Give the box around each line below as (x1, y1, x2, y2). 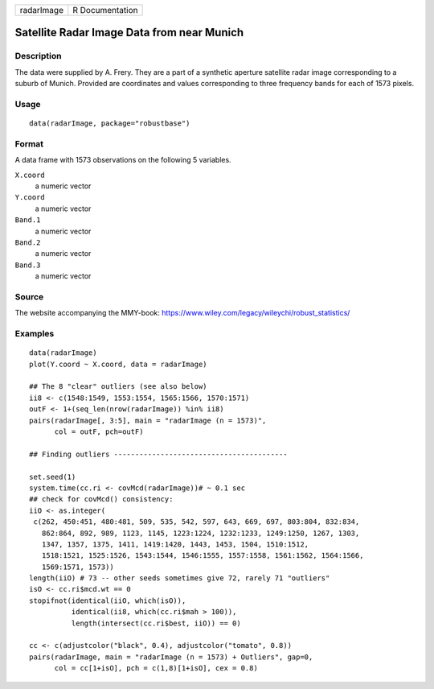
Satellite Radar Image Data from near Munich (14, 26, 244, 39)
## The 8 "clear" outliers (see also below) (29, 382, 208, 391)
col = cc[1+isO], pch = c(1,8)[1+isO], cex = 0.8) (54, 664, 259, 673)
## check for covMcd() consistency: (29, 495, 174, 504)
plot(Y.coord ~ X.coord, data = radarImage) (29, 359, 208, 369)
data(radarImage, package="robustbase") (29, 119, 190, 128)
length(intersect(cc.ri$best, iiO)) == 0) (71, 618, 241, 628)
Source (14, 291, 44, 302)
